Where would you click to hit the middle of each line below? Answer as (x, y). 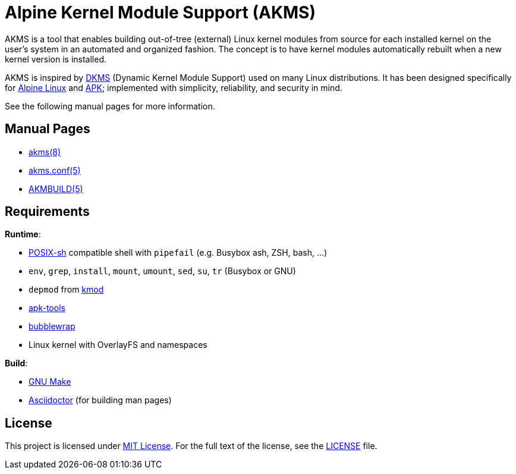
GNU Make (50, 382)
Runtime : (23, 234)
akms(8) (45, 152)
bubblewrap (52, 327)
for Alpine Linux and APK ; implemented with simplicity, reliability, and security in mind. (174, 87)
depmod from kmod (66, 290)
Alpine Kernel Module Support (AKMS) (161, 12)
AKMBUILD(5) (56, 189)
